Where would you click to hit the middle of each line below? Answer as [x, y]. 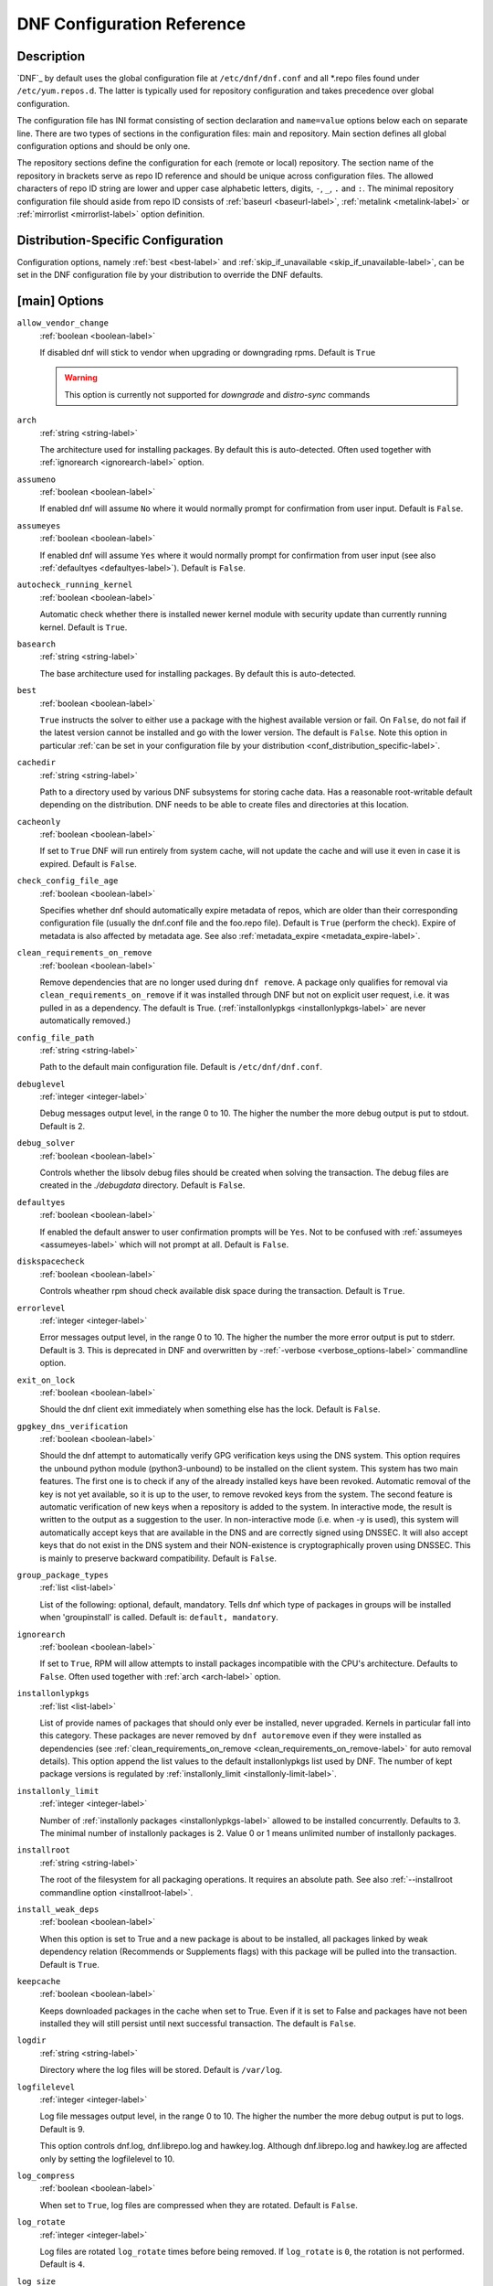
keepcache [39, 1981]
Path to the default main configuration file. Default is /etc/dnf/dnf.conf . [181, 1067]
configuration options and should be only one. [104, 146]
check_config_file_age [68, 881]
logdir [31, 2040]
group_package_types [63, 1575]
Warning [81, 378]
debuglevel [41, 1084]
